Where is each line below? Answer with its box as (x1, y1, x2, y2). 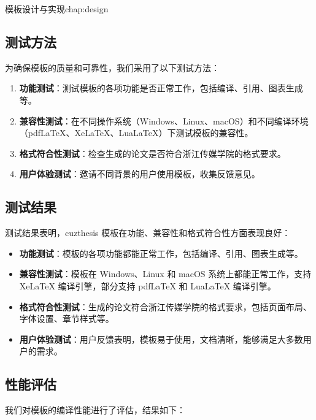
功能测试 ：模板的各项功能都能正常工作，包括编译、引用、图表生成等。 (19, 246, 303, 259)
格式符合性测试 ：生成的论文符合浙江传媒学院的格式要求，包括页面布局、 (19, 300, 312, 313)
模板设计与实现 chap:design (5, 2, 109, 15)
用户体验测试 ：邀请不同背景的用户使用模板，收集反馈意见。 (19, 167, 260, 180)
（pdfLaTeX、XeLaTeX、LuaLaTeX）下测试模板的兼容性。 (19, 126, 253, 139)
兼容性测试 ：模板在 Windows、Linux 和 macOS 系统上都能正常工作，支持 (19, 267, 312, 280)
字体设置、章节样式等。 (19, 312, 114, 325)
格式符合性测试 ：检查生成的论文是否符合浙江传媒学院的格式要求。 (19, 147, 286, 159)
